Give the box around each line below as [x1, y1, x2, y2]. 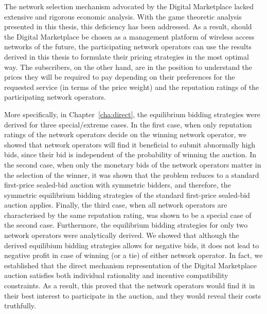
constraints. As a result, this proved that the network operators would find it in [4, 280, 255, 291]
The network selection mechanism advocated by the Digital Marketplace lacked [4, 1, 254, 11]
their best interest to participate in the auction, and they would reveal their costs [4, 290, 261, 301]
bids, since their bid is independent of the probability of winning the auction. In [4, 149, 256, 160]
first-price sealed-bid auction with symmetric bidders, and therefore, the [4, 179, 231, 190]
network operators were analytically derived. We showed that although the [4, 230, 239, 241]
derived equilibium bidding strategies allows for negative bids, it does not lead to [4, 239, 259, 250]
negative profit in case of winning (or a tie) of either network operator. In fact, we [4, 250, 263, 261]
